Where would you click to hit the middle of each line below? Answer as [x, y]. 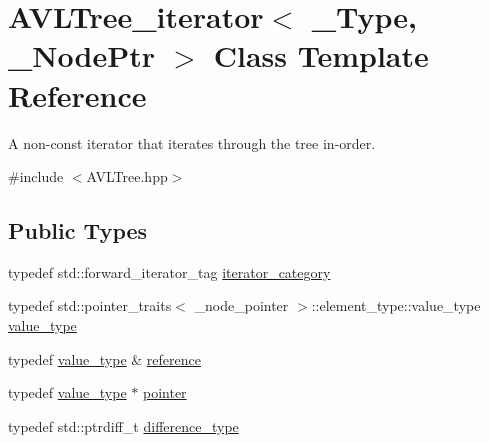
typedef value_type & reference [104, 358]
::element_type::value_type [396, 305]
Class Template [321, 55]
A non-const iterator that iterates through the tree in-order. [192, 142]
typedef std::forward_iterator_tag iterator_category [169, 271]
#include [36, 176]
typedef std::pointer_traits [90, 305]
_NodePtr [81, 55]
